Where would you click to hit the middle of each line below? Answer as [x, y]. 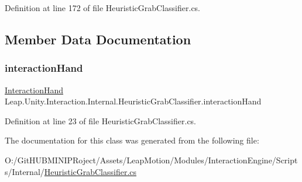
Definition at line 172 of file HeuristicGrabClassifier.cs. [103, 8]
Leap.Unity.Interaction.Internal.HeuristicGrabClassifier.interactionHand [133, 101]
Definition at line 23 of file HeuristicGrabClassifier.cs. [101, 120]
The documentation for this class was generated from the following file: [132, 140]
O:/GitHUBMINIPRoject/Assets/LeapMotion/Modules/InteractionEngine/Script [151, 160]
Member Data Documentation [98, 39]
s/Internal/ [25, 171]
